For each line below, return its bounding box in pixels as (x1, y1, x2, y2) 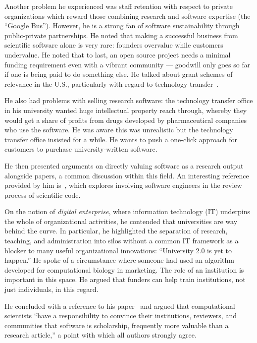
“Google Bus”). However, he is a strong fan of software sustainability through (4, 20, 240, 31)
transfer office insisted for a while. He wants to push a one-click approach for (4, 134, 237, 144)
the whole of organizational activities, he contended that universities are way (4, 216, 238, 226)
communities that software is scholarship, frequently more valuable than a (4, 320, 229, 330)
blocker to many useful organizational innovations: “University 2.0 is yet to (4, 245, 232, 255)
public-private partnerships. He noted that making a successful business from (4, 30, 238, 40)
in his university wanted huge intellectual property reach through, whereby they (4, 105, 247, 115)
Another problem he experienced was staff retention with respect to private (4, 1, 233, 11)
